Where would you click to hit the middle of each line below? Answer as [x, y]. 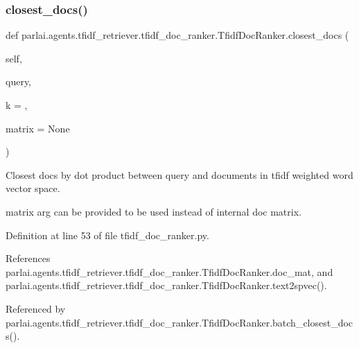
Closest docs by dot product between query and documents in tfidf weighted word [179, 174]
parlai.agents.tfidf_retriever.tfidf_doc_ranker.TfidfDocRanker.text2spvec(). [166, 285]
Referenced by [36, 308]
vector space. [33, 188]
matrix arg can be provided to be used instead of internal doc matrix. [154, 211]
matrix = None [38, 128]
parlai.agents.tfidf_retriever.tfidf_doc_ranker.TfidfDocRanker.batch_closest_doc [179, 322]
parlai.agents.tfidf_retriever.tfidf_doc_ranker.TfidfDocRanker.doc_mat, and [169, 271]
